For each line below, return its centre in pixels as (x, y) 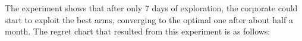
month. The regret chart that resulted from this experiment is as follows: (138, 31)
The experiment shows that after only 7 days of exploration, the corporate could (151, 8)
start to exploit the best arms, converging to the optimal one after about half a (149, 19)
